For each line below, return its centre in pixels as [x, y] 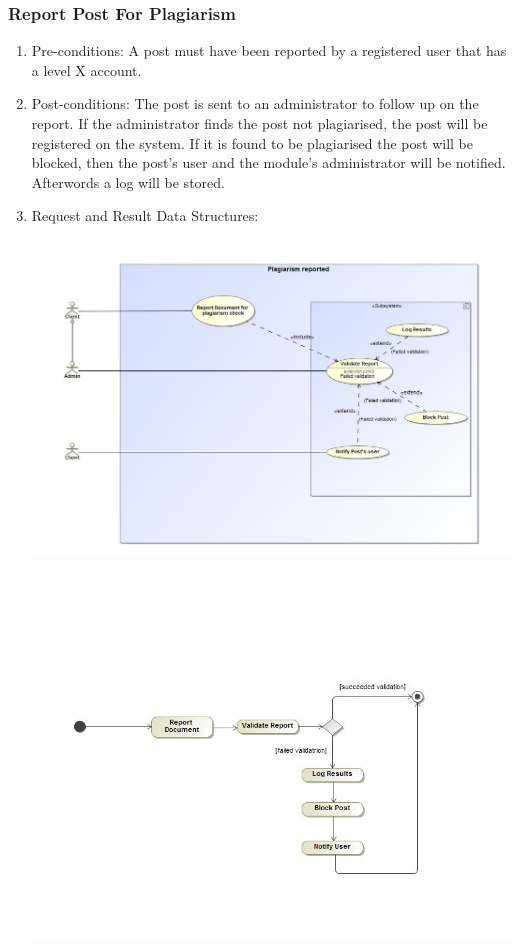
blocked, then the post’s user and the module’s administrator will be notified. [268, 162]
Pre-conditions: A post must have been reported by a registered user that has [269, 50]
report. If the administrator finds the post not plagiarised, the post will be [259, 123]
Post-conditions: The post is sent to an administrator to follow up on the [255, 103]
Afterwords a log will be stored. [128, 181]
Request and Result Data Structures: [145, 215]
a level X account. [86, 69]
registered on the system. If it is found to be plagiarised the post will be [252, 142]
